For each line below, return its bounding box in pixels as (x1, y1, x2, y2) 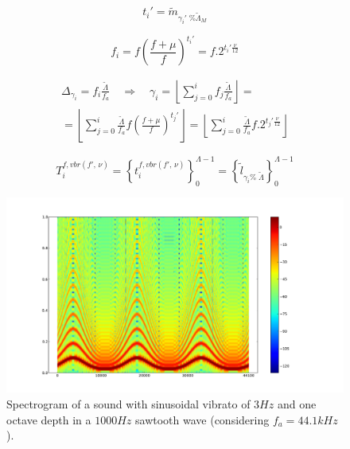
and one (277, 395, 317, 412)
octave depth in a (6, 411, 91, 428)
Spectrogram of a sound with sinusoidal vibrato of (6, 395, 251, 412)
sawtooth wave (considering (135, 411, 270, 428)
